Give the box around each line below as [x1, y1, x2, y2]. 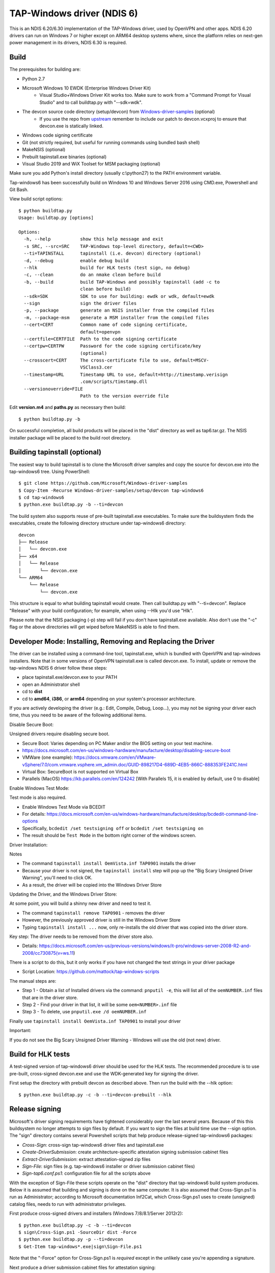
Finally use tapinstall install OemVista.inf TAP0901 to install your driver [9, 1018, 181, 1024]
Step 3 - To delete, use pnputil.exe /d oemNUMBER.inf [22, 1009, 147, 1015]
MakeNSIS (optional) [22, 147, 66, 153]
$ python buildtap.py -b [18, 416, 80, 422]
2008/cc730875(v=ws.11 [22, 950, 74, 956]
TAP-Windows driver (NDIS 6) [9, 8, 139, 19]
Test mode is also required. [9, 794, 67, 800]
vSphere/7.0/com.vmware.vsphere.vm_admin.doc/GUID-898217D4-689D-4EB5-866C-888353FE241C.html [22, 761, 248, 767]
